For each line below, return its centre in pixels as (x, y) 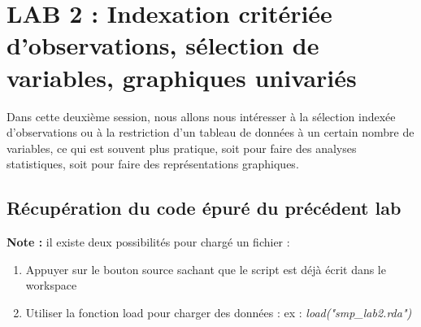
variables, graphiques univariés (182, 77)
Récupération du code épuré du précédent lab (204, 208)
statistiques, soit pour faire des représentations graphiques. (153, 164)
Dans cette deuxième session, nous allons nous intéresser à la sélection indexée (201, 116)
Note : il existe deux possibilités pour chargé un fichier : (148, 242)
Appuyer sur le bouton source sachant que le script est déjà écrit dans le (206, 269)
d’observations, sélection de (163, 45)
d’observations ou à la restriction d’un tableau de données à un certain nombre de (210, 132)
